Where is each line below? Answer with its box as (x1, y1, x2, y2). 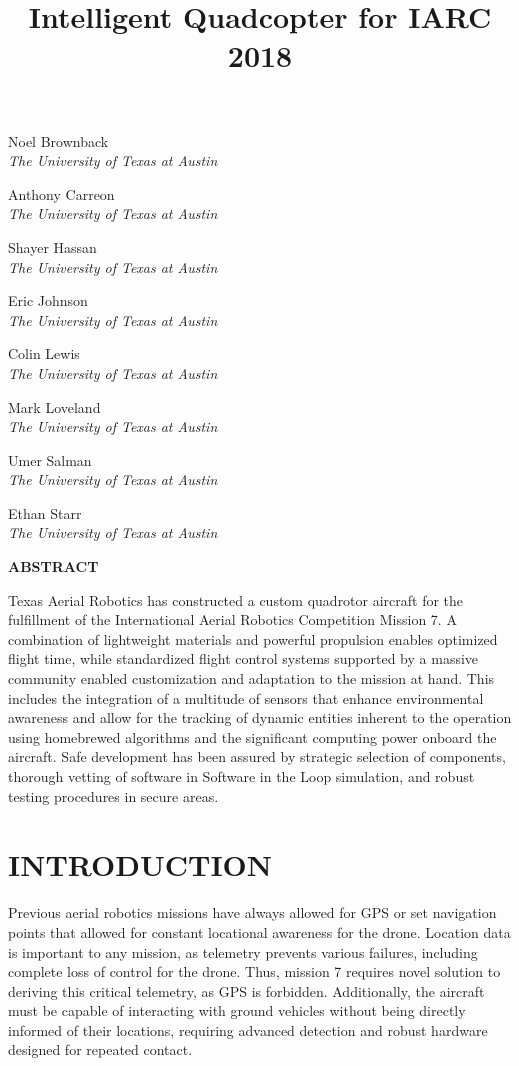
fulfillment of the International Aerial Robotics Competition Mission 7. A (8, 609, 457, 630)
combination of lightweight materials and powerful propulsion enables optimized (8, 628, 498, 649)
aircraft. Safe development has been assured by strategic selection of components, (8, 746, 506, 767)
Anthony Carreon (8, 183, 115, 204)
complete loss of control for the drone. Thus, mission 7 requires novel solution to (8, 961, 501, 982)
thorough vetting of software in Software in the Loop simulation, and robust (8, 766, 475, 786)
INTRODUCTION (8, 844, 273, 885)
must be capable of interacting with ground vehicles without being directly (8, 1000, 466, 1021)
